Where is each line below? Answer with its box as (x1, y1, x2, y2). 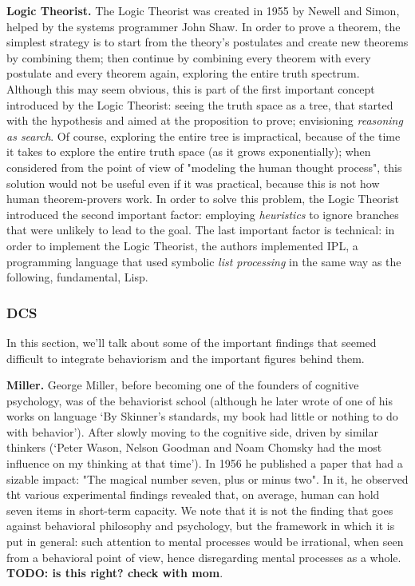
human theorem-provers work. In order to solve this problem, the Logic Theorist (6, 190, 399, 207)
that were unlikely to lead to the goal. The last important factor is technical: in (6, 221, 395, 238)
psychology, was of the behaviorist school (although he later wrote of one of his (6, 392, 393, 409)
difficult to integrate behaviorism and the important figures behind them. (6, 349, 365, 366)
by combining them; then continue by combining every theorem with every (6, 49, 371, 66)
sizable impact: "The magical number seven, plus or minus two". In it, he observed (6, 470, 409, 487)
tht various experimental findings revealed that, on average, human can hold (6, 486, 380, 503)
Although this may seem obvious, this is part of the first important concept (6, 80, 375, 97)
